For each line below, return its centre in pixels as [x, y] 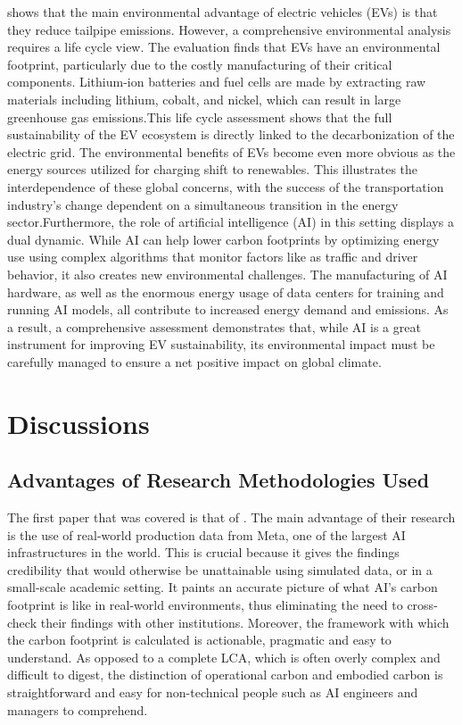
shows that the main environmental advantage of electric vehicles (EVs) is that [223, 12]
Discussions [78, 423]
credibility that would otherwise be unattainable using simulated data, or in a [220, 569]
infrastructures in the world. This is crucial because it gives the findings [203, 552]
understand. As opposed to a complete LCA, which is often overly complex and [224, 657]
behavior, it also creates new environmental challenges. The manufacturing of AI [227, 274]
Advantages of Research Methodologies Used [219, 480]
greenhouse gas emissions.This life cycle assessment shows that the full [200, 117]
